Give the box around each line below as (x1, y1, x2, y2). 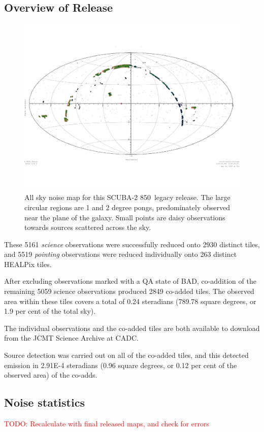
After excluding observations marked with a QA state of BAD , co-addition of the (4, 276, 256, 286)
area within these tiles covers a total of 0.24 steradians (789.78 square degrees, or (4, 295, 256, 306)
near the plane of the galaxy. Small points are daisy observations (24, 212, 225, 222)
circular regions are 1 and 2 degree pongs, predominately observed (24, 202, 230, 212)
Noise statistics (4, 394, 85, 410)
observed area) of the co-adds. (4, 370, 97, 380)
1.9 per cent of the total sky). (4, 306, 96, 316)
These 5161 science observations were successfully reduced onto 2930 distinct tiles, (4, 239, 260, 249)
